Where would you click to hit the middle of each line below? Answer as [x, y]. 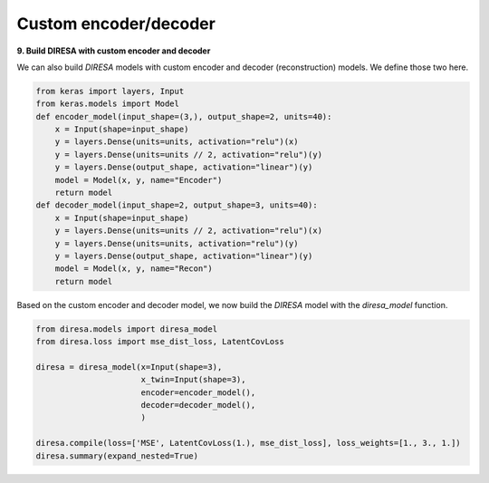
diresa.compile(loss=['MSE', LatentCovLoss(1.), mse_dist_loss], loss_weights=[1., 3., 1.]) [248, 443]
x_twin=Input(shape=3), [193, 380]
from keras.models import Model [108, 104]
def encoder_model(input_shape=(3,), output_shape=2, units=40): [184, 116]
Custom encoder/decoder [116, 24]
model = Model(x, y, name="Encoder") [139, 180]
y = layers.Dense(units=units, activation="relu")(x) [177, 142]
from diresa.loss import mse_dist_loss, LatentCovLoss [160, 342]
